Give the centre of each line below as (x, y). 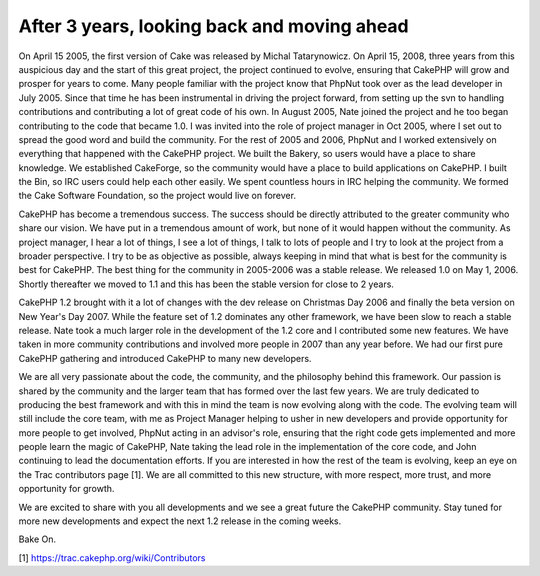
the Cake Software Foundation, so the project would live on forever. (157, 196)
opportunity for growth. (66, 489)
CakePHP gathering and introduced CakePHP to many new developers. (165, 358)
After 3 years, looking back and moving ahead (213, 26)
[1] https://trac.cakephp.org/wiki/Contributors (112, 557)
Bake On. (37, 539)
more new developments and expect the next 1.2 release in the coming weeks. (180, 521)
